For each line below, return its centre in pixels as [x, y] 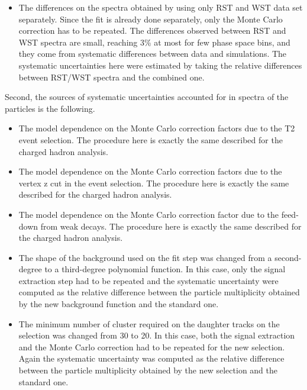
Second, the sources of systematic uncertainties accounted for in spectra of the [147, 97]
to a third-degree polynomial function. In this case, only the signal [165, 269]
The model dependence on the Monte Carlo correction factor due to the [148, 214]
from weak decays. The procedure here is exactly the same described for [171, 226]
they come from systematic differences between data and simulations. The [153, 54]
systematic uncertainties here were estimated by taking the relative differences [160, 65]
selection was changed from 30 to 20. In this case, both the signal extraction [157, 335]
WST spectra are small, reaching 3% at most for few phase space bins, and [154, 42]
